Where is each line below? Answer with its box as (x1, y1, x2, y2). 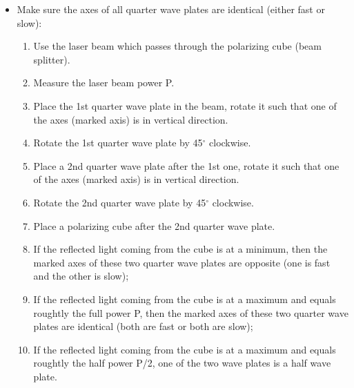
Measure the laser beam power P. (33, 75, 175, 90)
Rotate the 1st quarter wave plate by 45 (33, 135, 203, 150)
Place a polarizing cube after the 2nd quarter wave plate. (33, 218, 275, 233)
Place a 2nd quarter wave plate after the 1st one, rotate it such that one (33, 158, 340, 173)
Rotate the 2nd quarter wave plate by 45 (33, 195, 206, 209)
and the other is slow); (33, 269, 129, 283)
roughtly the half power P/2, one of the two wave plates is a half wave (33, 356, 331, 370)
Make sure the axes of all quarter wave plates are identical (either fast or (17, 2, 325, 16)
